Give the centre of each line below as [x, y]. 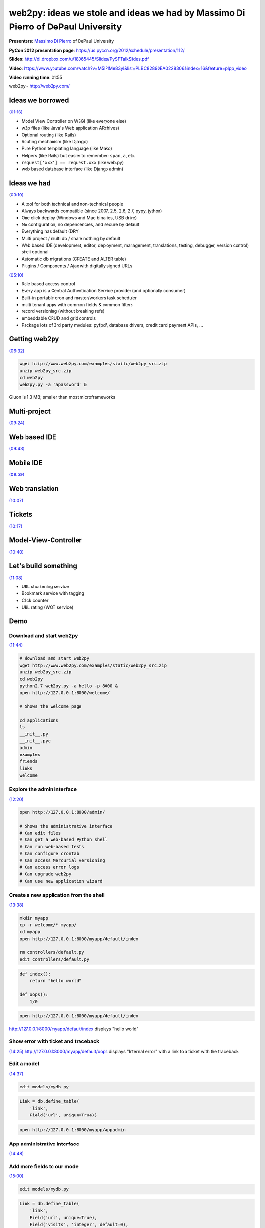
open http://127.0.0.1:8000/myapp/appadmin [73, 1130]
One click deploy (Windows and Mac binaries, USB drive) [79, 218]
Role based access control [48, 284]
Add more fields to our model [44, 1167]
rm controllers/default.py [52, 952]
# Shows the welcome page [51, 707]
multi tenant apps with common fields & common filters [77, 305]
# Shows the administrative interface [66, 826]
